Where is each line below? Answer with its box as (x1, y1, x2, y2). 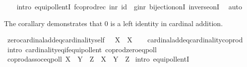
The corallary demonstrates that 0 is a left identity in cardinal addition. (4, 18, 223, 28)
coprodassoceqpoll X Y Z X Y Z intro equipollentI (7, 54, 189, 64)
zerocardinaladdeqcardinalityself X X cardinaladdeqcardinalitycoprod (7, 34, 243, 45)
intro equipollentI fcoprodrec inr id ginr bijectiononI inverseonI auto (16, 1, 242, 11)
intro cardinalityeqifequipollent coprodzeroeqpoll (7, 44, 157, 54)
